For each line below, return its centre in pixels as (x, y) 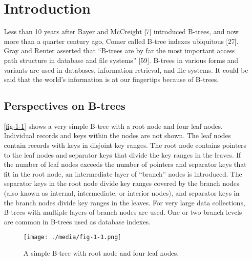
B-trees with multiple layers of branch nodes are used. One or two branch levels (123, 212)
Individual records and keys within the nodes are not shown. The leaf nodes (117, 135)
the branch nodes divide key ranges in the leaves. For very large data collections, (125, 202)
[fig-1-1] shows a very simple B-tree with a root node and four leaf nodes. (113, 126)
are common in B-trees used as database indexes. (77, 221)
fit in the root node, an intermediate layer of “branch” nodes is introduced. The (123, 173)
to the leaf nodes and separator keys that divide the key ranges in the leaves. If (123, 154)
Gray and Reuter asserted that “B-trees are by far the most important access (119, 50)
